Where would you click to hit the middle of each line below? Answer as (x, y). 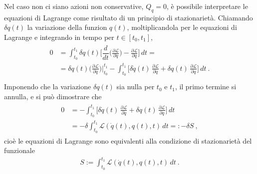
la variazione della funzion (67, 27)
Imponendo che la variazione (48, 87)
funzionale (19, 150)
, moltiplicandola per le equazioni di (182, 27)
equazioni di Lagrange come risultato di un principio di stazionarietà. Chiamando (128, 17)
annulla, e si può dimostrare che (53, 96)
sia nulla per (135, 87)
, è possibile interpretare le (207, 6)
